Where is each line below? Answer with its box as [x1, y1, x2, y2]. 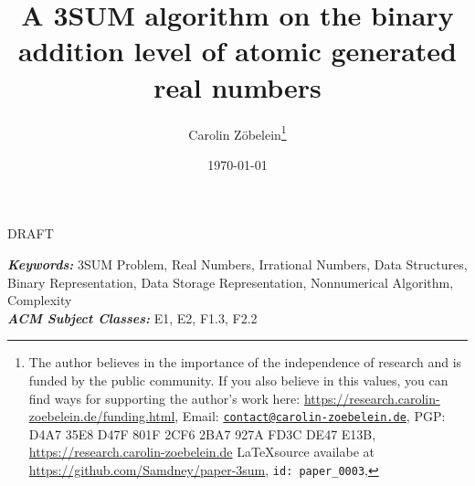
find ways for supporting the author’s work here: [28, 388, 301, 407]
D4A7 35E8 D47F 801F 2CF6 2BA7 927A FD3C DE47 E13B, [28, 424, 376, 443]
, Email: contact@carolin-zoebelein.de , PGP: [174, 407, 446, 426]
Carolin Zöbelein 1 [188, 121, 287, 143]
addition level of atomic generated [17, 32, 458, 69]
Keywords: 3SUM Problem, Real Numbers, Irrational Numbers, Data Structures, [7, 254, 468, 273]
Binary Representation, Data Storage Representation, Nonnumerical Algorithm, [7, 272, 454, 291]
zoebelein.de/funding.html [28, 407, 175, 426]
